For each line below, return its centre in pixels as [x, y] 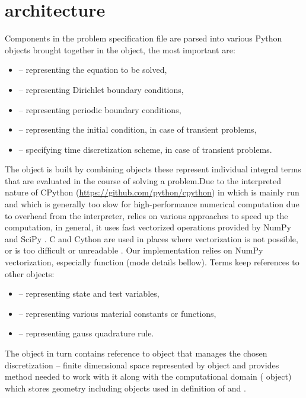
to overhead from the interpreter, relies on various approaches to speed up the [146, 215]
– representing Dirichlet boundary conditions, [101, 89]
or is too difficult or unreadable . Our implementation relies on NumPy [134, 250]
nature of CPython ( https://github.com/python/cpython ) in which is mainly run [152, 192]
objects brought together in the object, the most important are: [120, 49]
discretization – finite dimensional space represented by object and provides [142, 365]
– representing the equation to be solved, [93, 70]
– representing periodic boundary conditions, [100, 109]
